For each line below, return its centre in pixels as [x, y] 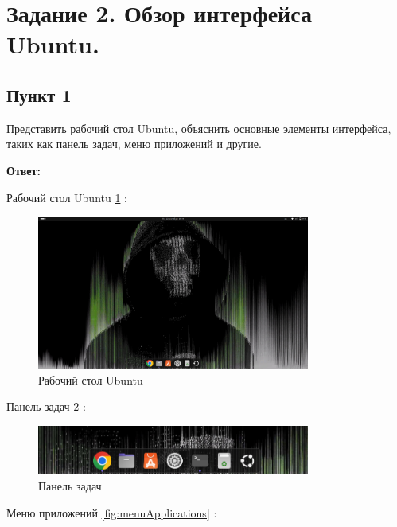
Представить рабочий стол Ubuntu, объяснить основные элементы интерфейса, [199, 128]
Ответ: [23, 170]
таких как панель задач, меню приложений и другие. [134, 144]
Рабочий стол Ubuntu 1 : [67, 197]
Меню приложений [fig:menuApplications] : [112, 512]
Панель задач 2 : [46, 406]
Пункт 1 [39, 94]
